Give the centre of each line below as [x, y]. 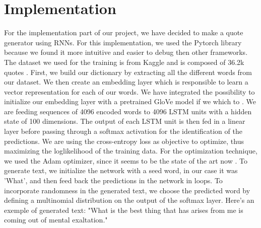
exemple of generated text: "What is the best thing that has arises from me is [124, 210]
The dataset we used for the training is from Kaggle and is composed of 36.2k [124, 62]
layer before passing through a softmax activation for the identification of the [123, 131]
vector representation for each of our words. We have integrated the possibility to [129, 91]
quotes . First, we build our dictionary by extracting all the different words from [128, 72]
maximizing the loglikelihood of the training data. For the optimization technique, [131, 151]
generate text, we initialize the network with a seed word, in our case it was [121, 170]
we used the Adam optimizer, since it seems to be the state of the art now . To [126, 160]
